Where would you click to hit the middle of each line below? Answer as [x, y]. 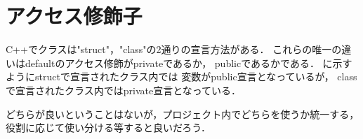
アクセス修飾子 [74, 16]
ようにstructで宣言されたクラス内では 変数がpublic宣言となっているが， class [181, 76]
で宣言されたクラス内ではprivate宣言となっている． [124, 90]
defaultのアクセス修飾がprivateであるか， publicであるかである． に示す [189, 63]
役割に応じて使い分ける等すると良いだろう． [108, 127]
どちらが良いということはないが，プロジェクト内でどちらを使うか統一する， [183, 114]
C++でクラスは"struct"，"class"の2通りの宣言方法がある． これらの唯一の [174, 49]
